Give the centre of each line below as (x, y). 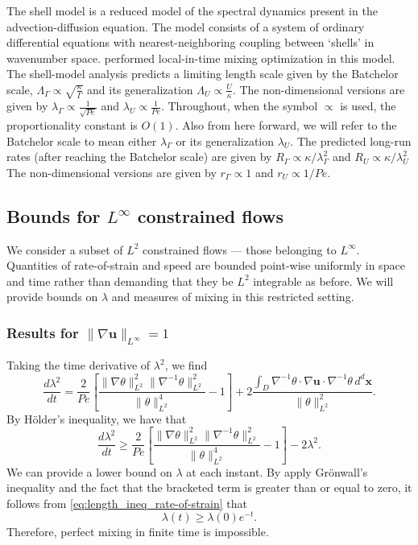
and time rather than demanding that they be (120, 281)
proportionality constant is (72, 124)
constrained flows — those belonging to (240, 249)
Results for (43, 332)
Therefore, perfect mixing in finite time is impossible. (138, 532)
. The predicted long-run (351, 140)
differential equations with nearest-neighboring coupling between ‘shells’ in (190, 42)
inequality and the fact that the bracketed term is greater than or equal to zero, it (209, 487)
